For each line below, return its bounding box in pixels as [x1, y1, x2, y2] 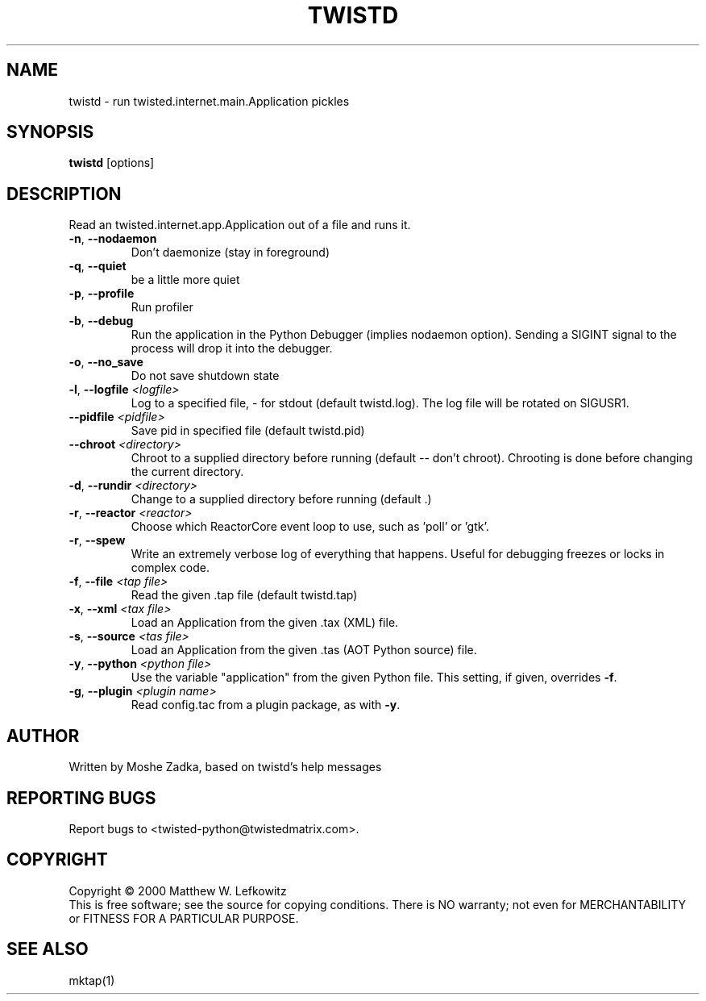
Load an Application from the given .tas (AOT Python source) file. [131, 643, 477, 657]
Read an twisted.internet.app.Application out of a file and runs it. [69, 218, 411, 232]
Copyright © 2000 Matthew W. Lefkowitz [69, 883, 287, 898]
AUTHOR [6, 725, 80, 746]
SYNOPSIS [6, 122, 94, 143]
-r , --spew [69, 533, 126, 548]
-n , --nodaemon [69, 231, 157, 246]
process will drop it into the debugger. [131, 341, 333, 356]
